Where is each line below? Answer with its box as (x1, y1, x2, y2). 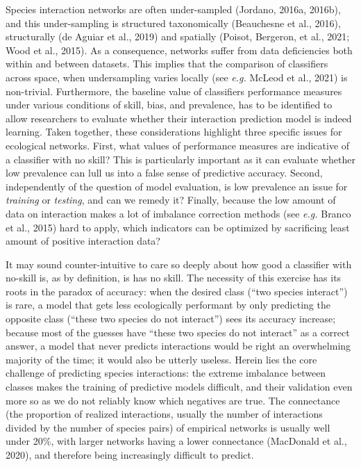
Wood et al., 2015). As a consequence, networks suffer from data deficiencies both (6, 42, 353, 57)
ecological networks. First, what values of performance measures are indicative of (6, 138, 350, 152)
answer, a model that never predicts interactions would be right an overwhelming (6, 338, 351, 353)
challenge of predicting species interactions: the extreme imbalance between (6, 366, 326, 380)
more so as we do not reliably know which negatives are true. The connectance (6, 393, 340, 407)
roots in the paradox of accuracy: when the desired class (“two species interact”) (6, 284, 348, 298)
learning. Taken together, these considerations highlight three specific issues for (6, 124, 342, 139)
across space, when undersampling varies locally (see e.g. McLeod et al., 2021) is (6, 69, 348, 84)
